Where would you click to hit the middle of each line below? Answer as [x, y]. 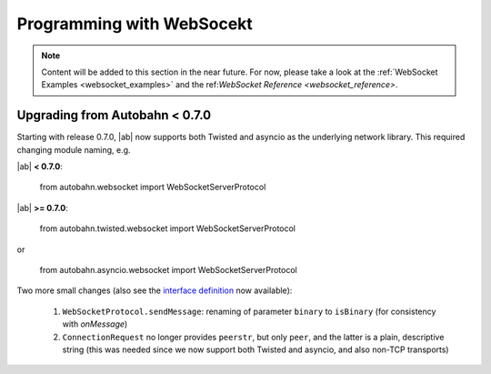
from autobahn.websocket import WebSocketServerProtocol [153, 187]
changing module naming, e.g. [74, 149]
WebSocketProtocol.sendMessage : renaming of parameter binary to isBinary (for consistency [249, 311]
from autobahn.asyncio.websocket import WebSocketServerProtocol [168, 269]
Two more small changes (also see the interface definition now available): [155, 290]
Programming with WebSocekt [135, 24]
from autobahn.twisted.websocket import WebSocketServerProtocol [167, 228]
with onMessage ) [95, 324]
